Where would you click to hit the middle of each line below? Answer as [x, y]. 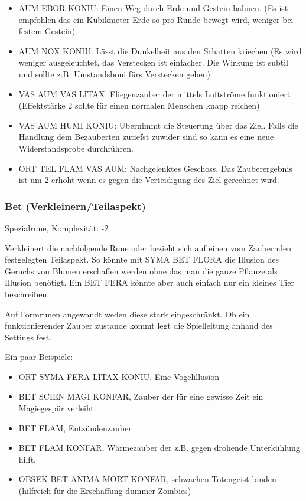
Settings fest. [28, 337]
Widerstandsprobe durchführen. [76, 148]
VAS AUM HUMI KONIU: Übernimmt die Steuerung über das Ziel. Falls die [158, 125]
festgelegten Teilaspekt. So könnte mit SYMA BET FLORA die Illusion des [142, 259]
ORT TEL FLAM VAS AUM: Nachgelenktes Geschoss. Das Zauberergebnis [155, 168]
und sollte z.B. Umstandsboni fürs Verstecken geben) [115, 73]
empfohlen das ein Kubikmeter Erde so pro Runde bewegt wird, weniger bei [156, 19]
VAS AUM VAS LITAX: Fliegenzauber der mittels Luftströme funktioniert [154, 94]
